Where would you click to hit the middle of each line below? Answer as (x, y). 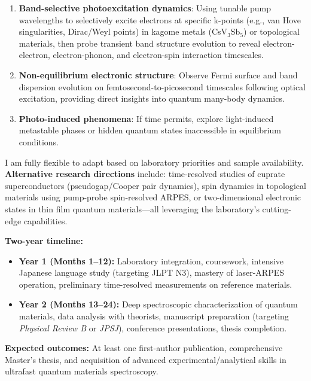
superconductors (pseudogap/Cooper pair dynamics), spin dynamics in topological (155, 185)
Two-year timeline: (44, 241)
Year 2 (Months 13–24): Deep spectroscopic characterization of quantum (158, 304)
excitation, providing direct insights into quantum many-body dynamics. (152, 98)
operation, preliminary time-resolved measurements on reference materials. (155, 284)
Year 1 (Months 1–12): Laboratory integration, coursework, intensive (151, 260)
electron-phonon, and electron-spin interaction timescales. (158, 55)
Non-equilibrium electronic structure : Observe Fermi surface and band (158, 74)
